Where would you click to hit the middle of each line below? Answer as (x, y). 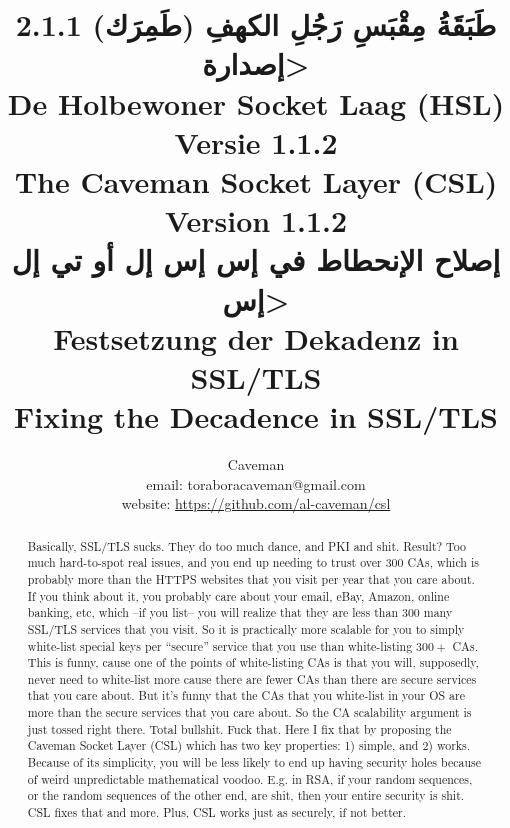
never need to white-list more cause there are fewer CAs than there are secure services (252, 678)
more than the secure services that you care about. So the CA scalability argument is (249, 712)
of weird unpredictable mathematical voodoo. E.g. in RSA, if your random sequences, (250, 778)
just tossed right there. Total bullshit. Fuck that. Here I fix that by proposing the (239, 728)
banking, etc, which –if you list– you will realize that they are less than (212, 612)
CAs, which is (443, 562)
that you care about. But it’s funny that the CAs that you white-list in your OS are (246, 695)
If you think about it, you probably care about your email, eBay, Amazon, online (238, 595)
